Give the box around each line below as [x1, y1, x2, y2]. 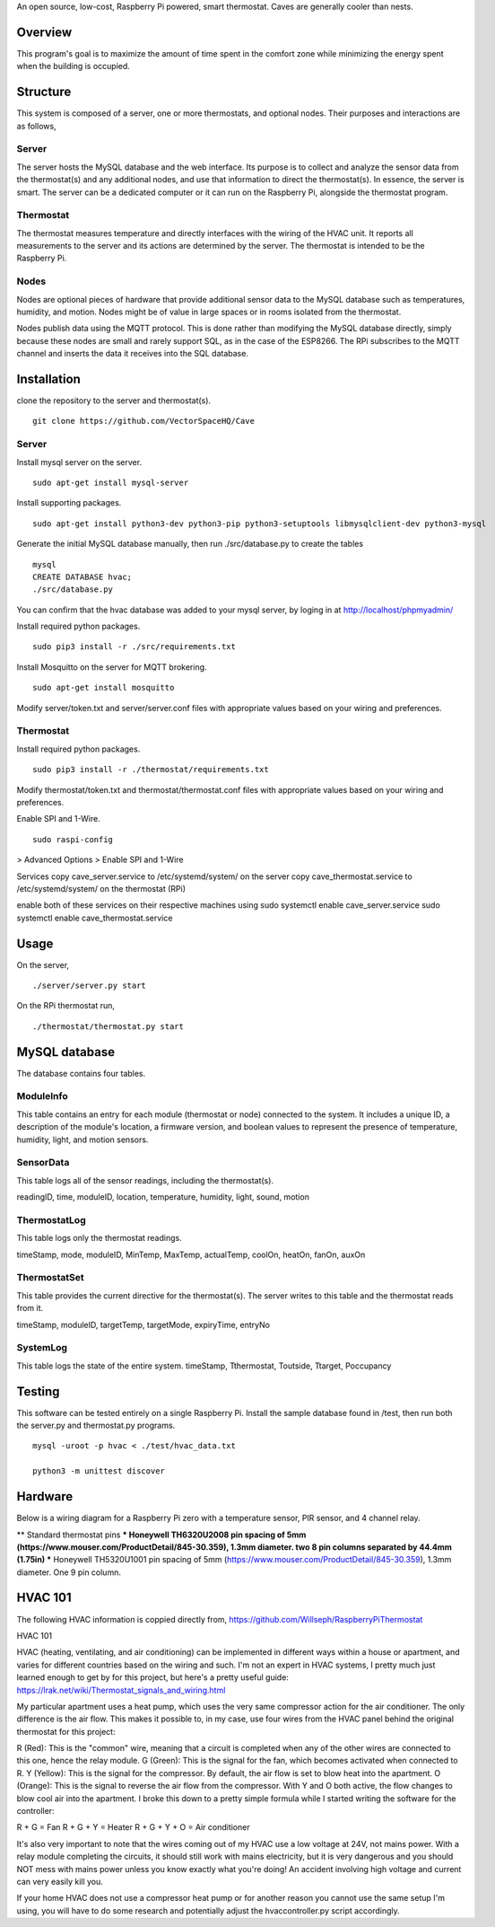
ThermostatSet [16, 1271, 84, 1284]
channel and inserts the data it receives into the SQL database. [16, 348, 248, 359]
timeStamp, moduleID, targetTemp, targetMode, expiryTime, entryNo [16, 1319, 271, 1330]
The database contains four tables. [16, 1068, 146, 1078]
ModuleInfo [16, 1090, 68, 1103]
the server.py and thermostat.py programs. [16, 1420, 176, 1431]
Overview [16, 24, 73, 40]
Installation [16, 371, 81, 386]
